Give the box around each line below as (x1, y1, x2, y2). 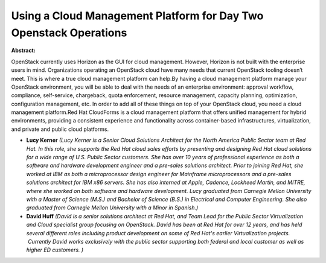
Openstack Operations (11, 26, 127, 39)
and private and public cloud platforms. (11, 125, 109, 133)
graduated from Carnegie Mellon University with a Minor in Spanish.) (26, 204, 199, 211)
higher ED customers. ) (26, 246, 84, 253)
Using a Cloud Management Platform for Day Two (11, 9, 264, 22)
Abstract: (11, 47, 36, 54)
